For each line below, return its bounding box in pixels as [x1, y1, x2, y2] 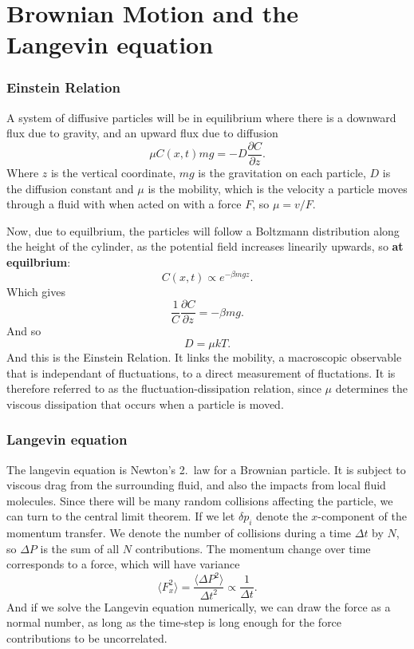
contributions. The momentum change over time [135, 540, 371, 556]
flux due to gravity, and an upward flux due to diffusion [6, 125, 278, 141]
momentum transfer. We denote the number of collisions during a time [6, 524, 352, 541]
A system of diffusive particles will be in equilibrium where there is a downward [6, 109, 396, 125]
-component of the [317, 508, 407, 524]
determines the [335, 380, 408, 397]
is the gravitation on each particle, [198, 164, 366, 181]
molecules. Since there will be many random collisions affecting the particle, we [6, 492, 393, 509]
